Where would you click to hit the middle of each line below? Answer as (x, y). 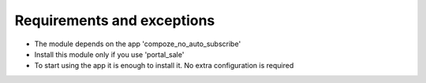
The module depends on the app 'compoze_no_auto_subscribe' (138, 44)
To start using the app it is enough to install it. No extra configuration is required (164, 66)
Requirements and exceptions (115, 20)
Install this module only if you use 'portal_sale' (109, 54)
